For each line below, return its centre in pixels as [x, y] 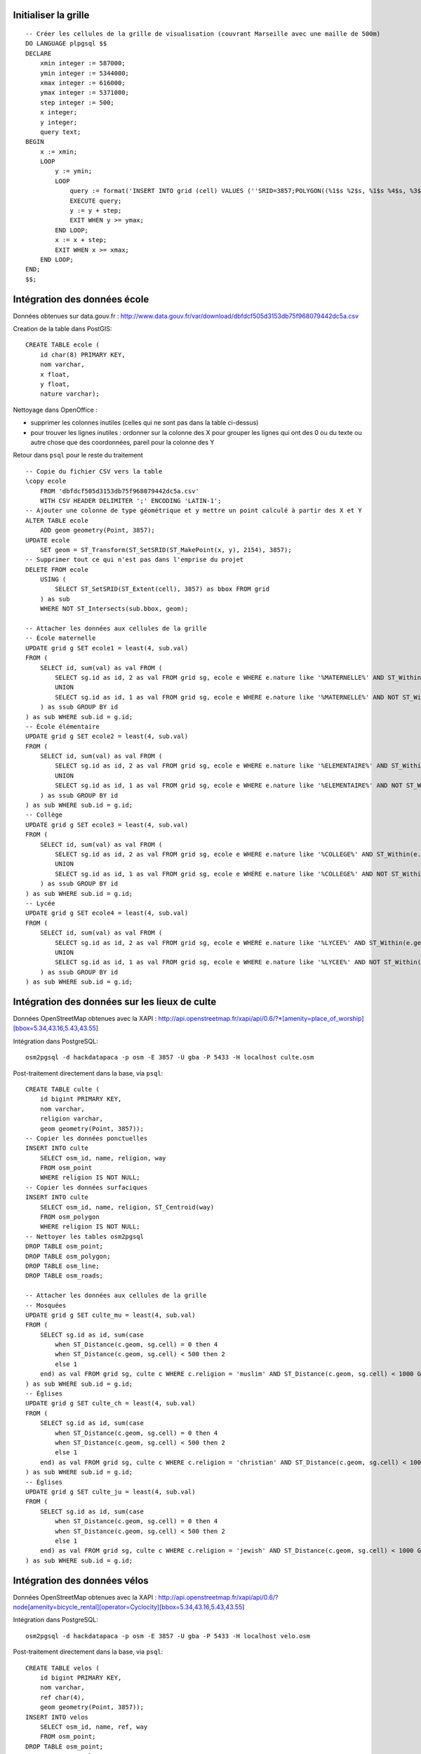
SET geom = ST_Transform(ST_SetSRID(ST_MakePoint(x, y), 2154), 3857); [166, 550]
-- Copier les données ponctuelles [87, 1138]
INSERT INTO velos [57, 1717]
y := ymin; [74, 171]
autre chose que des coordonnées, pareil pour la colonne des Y [122, 442]
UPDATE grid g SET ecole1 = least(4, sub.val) [107, 648]
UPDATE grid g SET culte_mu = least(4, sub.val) [111, 1315]
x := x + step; [81, 240]
